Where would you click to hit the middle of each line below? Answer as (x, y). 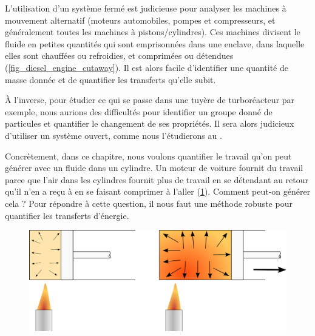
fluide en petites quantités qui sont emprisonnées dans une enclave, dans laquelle (155, 43)
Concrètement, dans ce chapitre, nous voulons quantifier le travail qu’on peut (148, 156)
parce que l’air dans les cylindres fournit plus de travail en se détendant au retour (157, 179)
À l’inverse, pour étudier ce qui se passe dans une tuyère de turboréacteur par (150, 100)
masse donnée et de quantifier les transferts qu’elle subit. (110, 79)
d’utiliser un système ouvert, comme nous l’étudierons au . (113, 135)
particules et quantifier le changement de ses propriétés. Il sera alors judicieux (150, 123)
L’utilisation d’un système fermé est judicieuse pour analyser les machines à (146, 8)
